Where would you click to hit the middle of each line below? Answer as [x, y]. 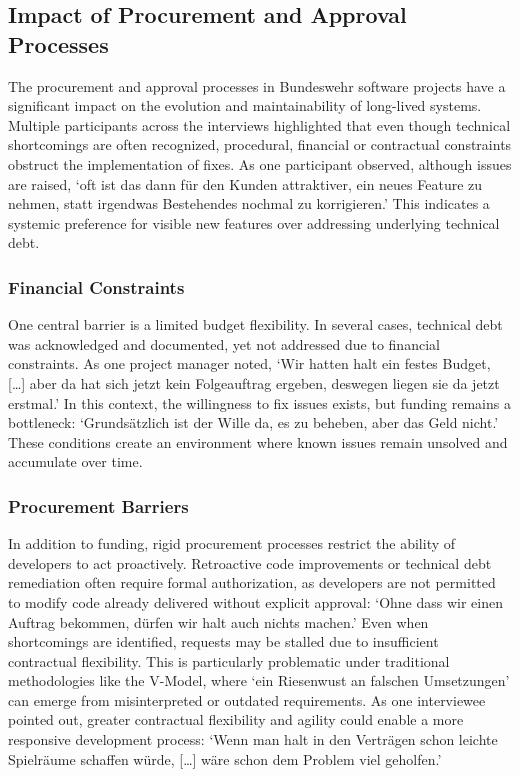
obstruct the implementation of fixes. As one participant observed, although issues [260, 163]
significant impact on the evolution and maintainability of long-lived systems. [245, 105]
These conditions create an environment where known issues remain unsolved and [258, 441]
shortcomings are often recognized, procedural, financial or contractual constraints [260, 144]
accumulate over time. [75, 461]
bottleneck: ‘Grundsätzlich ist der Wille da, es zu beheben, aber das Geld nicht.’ [253, 422]
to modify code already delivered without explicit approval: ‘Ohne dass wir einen [256, 601]
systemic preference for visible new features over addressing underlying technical [254, 222]
